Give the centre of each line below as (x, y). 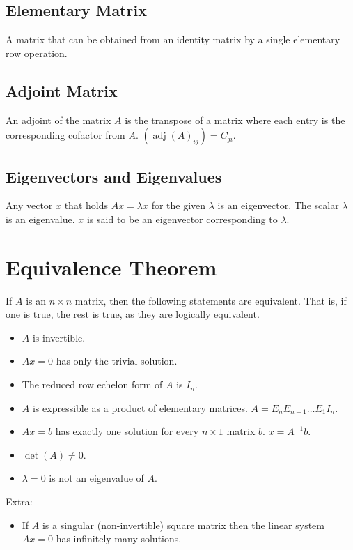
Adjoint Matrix (62, 90)
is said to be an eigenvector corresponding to (182, 219)
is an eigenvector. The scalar (278, 205)
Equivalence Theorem (111, 267)
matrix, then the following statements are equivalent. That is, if (211, 300)
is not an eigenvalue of (96, 478)
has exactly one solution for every (127, 431)
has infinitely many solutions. (119, 538)
